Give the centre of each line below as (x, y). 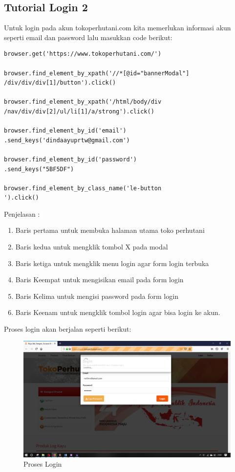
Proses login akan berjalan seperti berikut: (68, 329)
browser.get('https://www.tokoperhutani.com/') (83, 54)
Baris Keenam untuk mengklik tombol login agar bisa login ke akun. (118, 312)
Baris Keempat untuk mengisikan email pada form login (99, 280)
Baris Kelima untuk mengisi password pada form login (97, 296)
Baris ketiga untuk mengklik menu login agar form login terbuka (112, 263)
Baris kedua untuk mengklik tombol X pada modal (92, 247)
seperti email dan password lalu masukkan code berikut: (88, 37)
